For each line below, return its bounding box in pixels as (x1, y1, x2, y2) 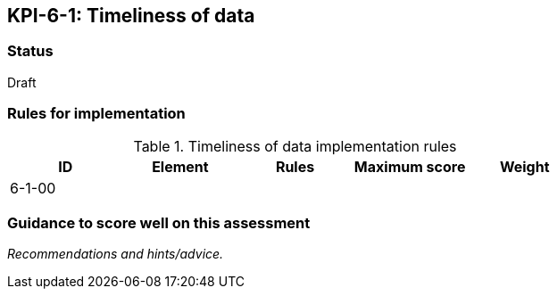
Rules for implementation (7, 104, 186, 123)
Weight (499, 157, 550, 176)
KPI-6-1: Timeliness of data (7, 4, 255, 27)
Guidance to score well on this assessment (7, 213, 311, 232)
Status (7, 42, 54, 61)
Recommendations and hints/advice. (7, 246, 224, 262)
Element (152, 157, 209, 176)
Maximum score (353, 157, 466, 176)
